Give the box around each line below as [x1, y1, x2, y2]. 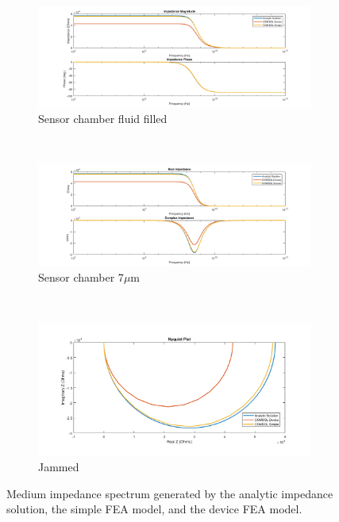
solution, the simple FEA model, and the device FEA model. [6, 501, 302, 517]
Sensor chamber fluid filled [38, 110, 168, 127]
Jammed [38, 459, 79, 475]
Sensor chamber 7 [38, 269, 124, 286]
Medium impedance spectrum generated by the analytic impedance [6, 485, 333, 501]
